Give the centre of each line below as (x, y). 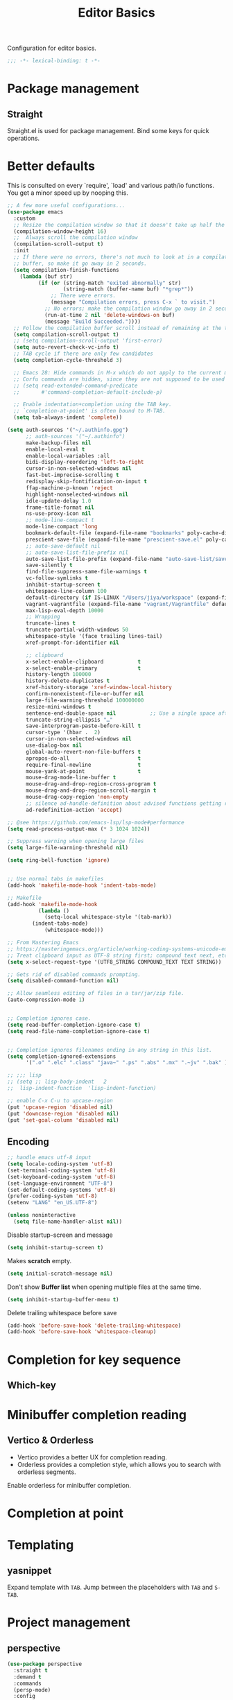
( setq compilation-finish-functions (66, 270)
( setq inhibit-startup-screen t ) (55, 1247)
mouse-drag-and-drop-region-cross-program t (91, 784)
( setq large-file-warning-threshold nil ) (68, 848)
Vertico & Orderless (51, 1440)
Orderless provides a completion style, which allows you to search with (119, 1464)
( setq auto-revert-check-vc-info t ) (66, 347)
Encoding (28, 1142)
